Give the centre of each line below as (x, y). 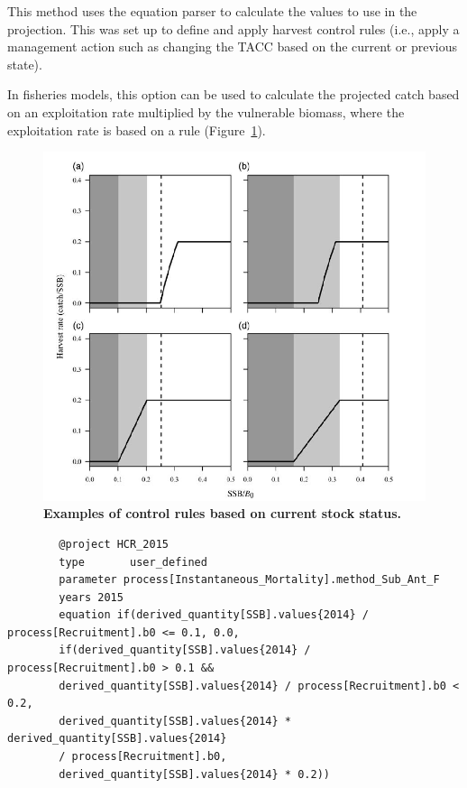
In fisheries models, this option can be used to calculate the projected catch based (233, 94)
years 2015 (91, 597)
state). (25, 64)
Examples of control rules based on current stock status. (222, 513)
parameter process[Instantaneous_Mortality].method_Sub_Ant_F (249, 580)
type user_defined (133, 562)
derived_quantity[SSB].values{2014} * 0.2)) (194, 774)
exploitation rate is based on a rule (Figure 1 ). (137, 130)
